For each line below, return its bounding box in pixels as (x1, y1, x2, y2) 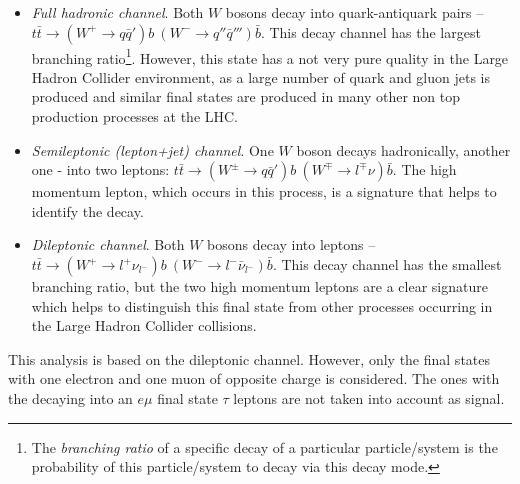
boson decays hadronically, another (296, 139, 511, 160)
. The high (392, 159, 457, 180)
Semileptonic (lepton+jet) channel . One (31, 139, 274, 160)
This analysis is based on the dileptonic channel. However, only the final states (8, 348, 491, 369)
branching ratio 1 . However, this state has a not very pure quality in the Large (31, 44, 509, 68)
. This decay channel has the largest (260, 21, 481, 42)
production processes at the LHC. (31, 106, 239, 127)
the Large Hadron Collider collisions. (31, 315, 257, 336)
